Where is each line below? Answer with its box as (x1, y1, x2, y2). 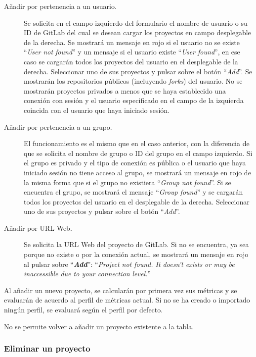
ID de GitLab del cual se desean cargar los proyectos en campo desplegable (24, 27, 251, 38)
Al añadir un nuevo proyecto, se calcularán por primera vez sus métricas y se (4, 285, 237, 295)
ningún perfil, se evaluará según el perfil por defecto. (4, 305, 163, 315)
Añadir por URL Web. (4, 222, 72, 233)
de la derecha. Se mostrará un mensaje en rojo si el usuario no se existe (24, 37, 240, 47)
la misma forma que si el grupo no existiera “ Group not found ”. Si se (24, 177, 231, 187)
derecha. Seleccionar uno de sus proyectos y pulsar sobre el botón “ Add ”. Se (24, 66, 253, 76)
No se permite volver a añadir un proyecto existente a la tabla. (4, 321, 194, 331)
